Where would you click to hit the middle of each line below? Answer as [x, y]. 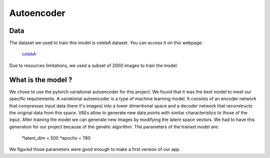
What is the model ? [41, 80]
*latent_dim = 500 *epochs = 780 [56, 138]
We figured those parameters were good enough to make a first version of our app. [95, 149]
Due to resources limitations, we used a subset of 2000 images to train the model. [94, 65]
